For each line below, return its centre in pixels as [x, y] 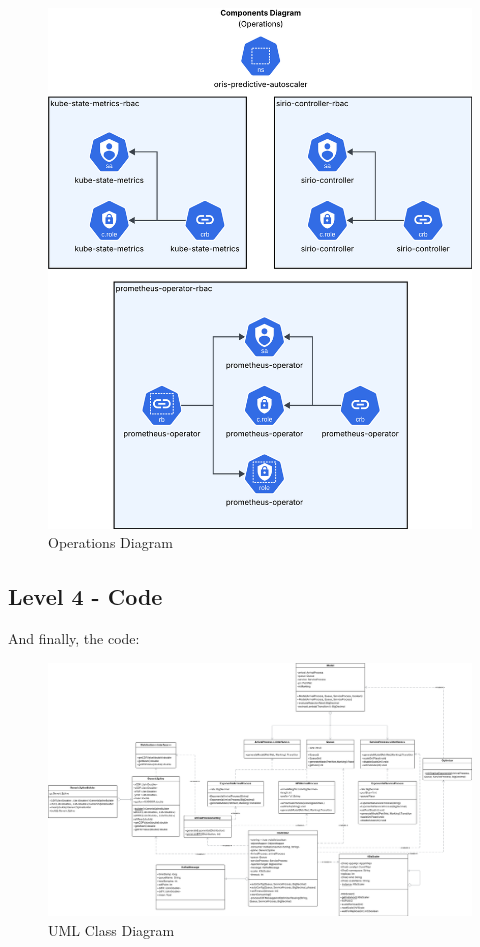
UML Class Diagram [111, 929]
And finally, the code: [74, 637]
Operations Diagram [110, 542]
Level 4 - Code [85, 596]
